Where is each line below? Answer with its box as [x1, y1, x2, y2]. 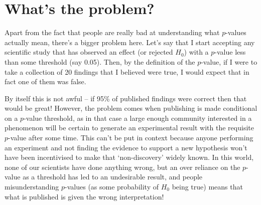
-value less [214, 47, 246, 57]
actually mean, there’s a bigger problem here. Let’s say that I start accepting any [5, 37, 255, 47]
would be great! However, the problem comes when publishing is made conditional [5, 103, 257, 113]
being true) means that [172, 181, 243, 192]
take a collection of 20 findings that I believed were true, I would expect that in [5, 66, 249, 77]
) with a [184, 47, 209, 57]
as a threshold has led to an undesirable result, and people [23, 171, 203, 182]
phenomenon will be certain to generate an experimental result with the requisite [5, 122, 254, 133]
